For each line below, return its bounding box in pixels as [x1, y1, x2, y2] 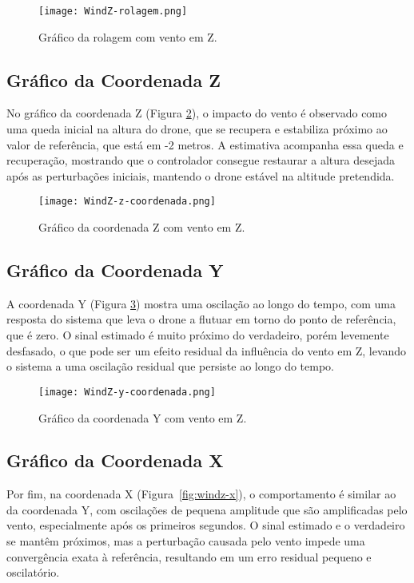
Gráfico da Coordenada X [6, 448, 224, 473]
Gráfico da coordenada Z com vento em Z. [38, 219, 245, 236]
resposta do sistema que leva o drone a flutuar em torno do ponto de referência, [6, 311, 396, 327]
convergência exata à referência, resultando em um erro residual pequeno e [6, 548, 372, 565]
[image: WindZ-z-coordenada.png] [38, 196, 216, 208]
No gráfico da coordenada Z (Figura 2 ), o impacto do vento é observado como [6, 105, 388, 121]
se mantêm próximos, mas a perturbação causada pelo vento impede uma [6, 533, 365, 549]
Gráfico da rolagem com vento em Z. [38, 28, 217, 45]
